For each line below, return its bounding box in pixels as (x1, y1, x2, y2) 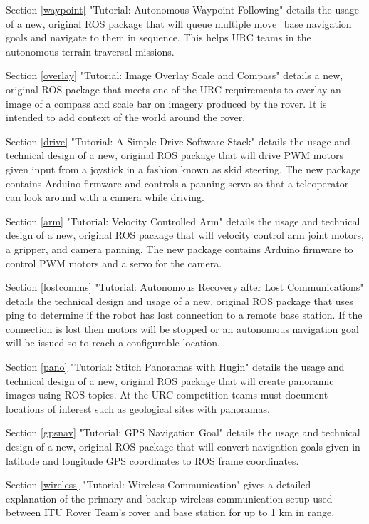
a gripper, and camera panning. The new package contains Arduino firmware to (6, 241, 353, 256)
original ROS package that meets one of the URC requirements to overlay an (6, 81, 341, 96)
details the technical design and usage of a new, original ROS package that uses (6, 293, 353, 308)
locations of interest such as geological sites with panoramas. (6, 401, 270, 416)
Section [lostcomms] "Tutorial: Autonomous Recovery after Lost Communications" (6, 279, 364, 294)
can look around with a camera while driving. (6, 190, 204, 205)
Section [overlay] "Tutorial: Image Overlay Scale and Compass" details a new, (6, 68, 343, 83)
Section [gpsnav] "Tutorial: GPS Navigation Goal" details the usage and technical (6, 425, 360, 440)
